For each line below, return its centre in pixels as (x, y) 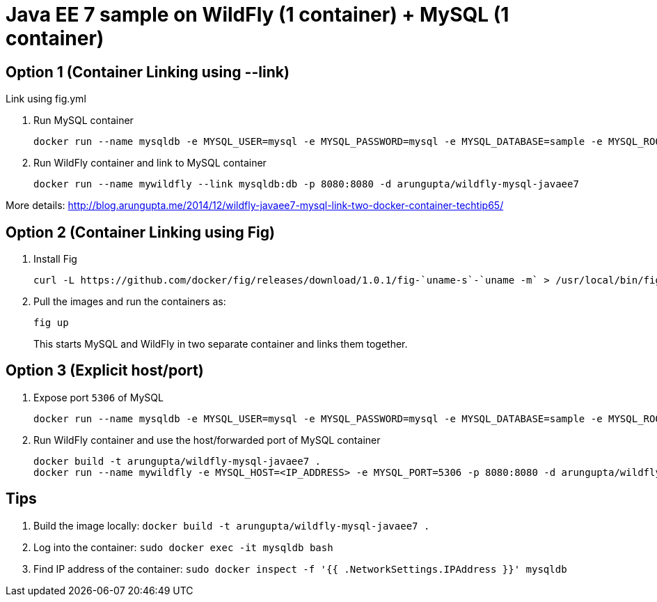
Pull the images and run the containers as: (130, 302)
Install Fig (55, 259)
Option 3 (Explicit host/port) (105, 371)
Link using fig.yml (46, 99)
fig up (51, 323)
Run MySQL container (84, 121)
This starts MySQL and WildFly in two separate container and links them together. (221, 344)
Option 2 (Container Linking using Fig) (140, 232)
